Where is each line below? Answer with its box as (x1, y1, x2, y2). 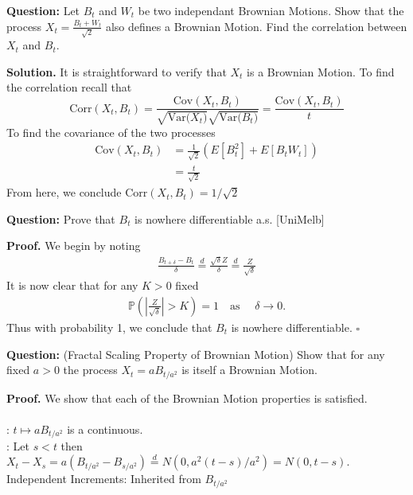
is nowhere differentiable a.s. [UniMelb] (134, 210, 325, 227)
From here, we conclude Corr (6, 184, 148, 201)
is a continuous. (67, 420, 143, 437)
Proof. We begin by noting (6, 237, 141, 254)
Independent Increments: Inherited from (6, 470, 201, 487)
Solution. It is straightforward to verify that (6, 63, 227, 80)
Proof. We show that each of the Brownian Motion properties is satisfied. (6, 389, 368, 406)
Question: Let (6, 2, 80, 18)
